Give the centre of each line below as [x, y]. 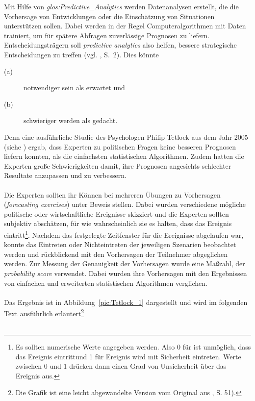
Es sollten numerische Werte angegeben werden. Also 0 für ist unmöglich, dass [133, 347]
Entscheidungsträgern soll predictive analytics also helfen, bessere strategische [120, 45]
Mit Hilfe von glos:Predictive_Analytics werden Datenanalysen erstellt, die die [121, 6]
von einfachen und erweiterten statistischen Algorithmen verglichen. [106, 283]
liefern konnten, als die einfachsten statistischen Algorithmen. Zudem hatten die [124, 156]
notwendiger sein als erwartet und [74, 88]
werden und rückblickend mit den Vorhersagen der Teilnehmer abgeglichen [116, 254]
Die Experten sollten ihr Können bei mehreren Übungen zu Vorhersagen [112, 194]
